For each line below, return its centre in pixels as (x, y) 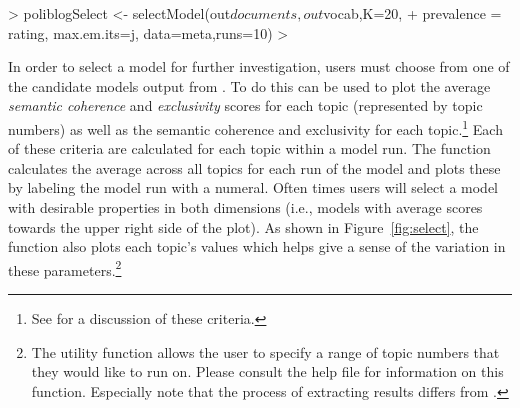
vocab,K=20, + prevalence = (412, 13)
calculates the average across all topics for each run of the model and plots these (254, 167)
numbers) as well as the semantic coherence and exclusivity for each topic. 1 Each (255, 127)
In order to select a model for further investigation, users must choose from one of (259, 66)
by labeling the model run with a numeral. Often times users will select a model (253, 187)
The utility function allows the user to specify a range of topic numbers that (265, 351)
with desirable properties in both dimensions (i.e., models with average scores (245, 207)
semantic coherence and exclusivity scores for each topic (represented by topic (245, 105)
